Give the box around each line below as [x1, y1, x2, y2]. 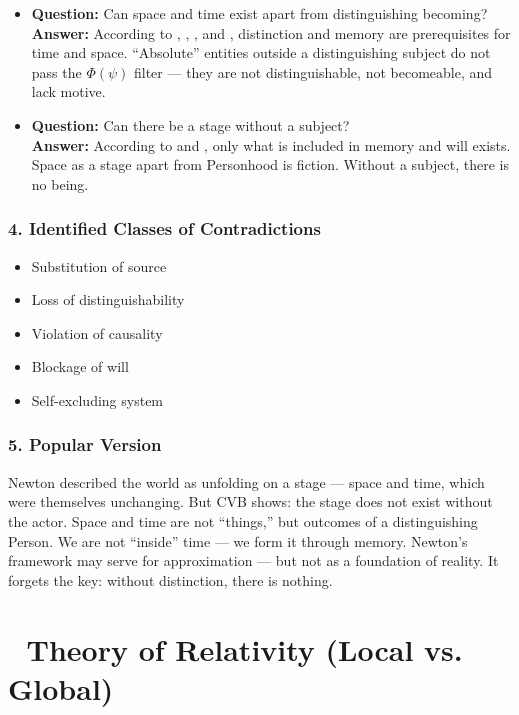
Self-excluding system [31, 389, 164, 410]
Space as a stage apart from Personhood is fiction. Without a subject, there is [31, 154, 509, 175]
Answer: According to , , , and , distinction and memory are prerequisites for [31, 22, 511, 43]
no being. [31, 173, 89, 194]
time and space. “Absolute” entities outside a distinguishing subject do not [31, 42, 491, 63]
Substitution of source [31, 255, 167, 276]
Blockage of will [31, 356, 129, 377]
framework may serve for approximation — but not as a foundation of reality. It [8, 550, 499, 571]
